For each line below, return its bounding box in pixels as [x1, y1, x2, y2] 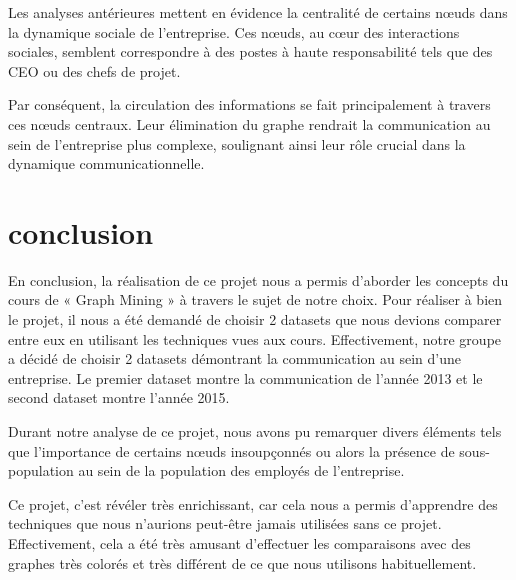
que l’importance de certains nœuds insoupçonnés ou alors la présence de [8, 440, 455, 461]
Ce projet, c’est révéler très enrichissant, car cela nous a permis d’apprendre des [8, 493, 498, 514]
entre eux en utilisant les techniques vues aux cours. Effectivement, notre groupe [8, 328, 502, 349]
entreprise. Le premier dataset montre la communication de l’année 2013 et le [8, 367, 483, 388]
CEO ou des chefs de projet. [8, 60, 181, 81]
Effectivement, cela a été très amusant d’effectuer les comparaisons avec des [8, 533, 471, 553]
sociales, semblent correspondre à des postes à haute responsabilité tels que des [8, 41, 493, 62]
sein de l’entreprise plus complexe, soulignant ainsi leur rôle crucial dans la [8, 133, 466, 154]
